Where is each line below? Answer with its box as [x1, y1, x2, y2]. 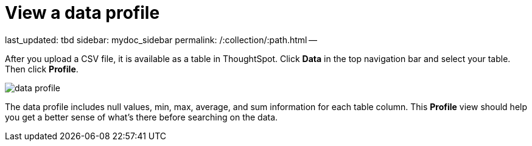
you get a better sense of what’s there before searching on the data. [5, 111, 278, 122]
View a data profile [5, 2, 160, 23]
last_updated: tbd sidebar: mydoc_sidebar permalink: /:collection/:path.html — [5, 34, 318, 45]
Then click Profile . [5, 63, 79, 74]
